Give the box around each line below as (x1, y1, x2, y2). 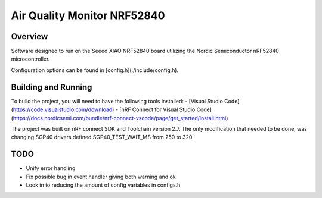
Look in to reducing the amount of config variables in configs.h (26, 181, 181, 188)
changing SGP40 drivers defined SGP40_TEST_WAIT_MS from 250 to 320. (11, 134, 194, 141)
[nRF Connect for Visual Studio (119, 106, 196, 113)
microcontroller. (11, 55, 50, 62)
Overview (11, 32, 48, 42)
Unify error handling (26, 165, 76, 172)
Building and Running (11, 82, 92, 92)
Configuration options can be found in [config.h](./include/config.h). (11, 66, 179, 74)
